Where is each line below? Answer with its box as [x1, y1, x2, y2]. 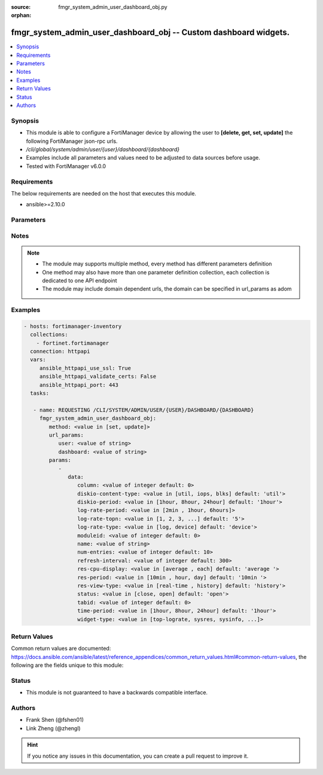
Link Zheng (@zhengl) [26, 724, 81, 732]
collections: [30, 331, 68, 338]
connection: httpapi [30, 348, 90, 355]
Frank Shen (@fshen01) [26, 716, 84, 724]
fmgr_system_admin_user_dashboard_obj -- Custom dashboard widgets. [11, 28, 290, 38]
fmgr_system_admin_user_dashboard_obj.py [58, 4, 167, 10]
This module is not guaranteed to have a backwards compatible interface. [26, 689, 208, 696]
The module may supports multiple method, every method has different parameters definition [42, 260, 272, 267]
